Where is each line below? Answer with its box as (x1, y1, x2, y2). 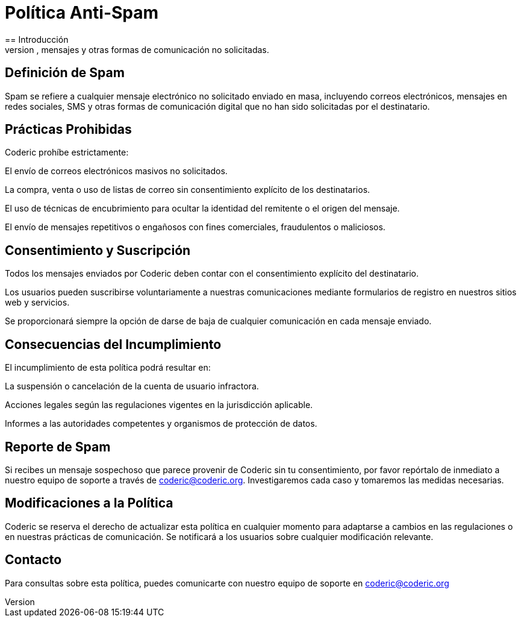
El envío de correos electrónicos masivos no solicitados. (5, 166, 228, 177)
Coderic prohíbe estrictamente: (5, 147, 129, 158)
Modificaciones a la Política (5, 495, 173, 511)
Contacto (5, 552, 62, 568)
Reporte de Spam (5, 439, 111, 454)
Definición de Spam (5, 65, 125, 81)
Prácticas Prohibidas (5, 122, 132, 137)
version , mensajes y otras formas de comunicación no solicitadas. (5, 44, 269, 55)
